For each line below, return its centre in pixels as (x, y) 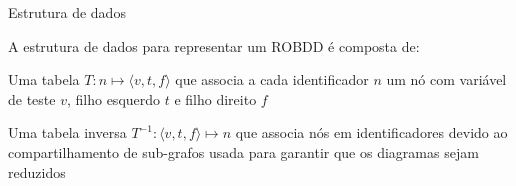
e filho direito (215, 98)
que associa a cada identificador (272, 79)
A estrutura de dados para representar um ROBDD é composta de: (214, 45)
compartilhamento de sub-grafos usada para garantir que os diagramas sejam (243, 151)
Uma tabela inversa (67, 132)
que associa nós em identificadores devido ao (371, 132)
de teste (32, 98)
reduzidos (37, 171)
